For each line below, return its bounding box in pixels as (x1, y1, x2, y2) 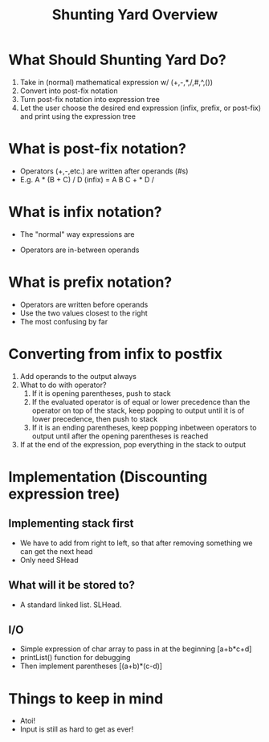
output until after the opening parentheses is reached (31, 431, 209, 441)
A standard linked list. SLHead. (19, 600, 122, 609)
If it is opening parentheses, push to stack (31, 388, 171, 398)
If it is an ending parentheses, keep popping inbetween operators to (31, 422, 257, 432)
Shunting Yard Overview (51, 6, 218, 24)
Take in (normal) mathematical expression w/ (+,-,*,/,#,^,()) (19, 77, 214, 87)
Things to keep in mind (8, 689, 164, 707)
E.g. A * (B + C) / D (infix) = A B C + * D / (19, 174, 155, 184)
